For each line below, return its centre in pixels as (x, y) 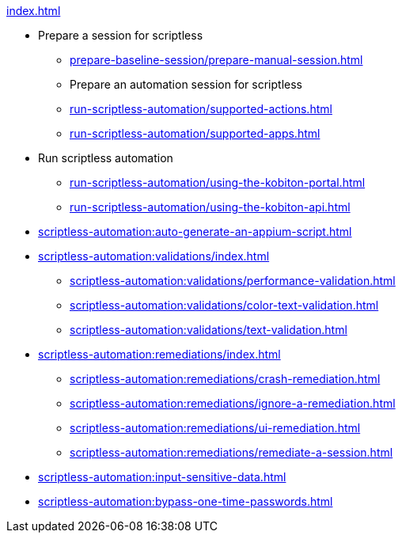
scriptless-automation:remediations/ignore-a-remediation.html (233, 403)
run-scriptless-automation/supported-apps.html (195, 133)
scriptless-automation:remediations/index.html (159, 354)
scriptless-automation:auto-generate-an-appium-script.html (195, 232)
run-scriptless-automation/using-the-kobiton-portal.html (218, 182)
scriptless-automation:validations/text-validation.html (209, 330)
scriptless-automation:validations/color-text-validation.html (224, 305)
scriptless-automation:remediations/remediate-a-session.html (231, 452)
